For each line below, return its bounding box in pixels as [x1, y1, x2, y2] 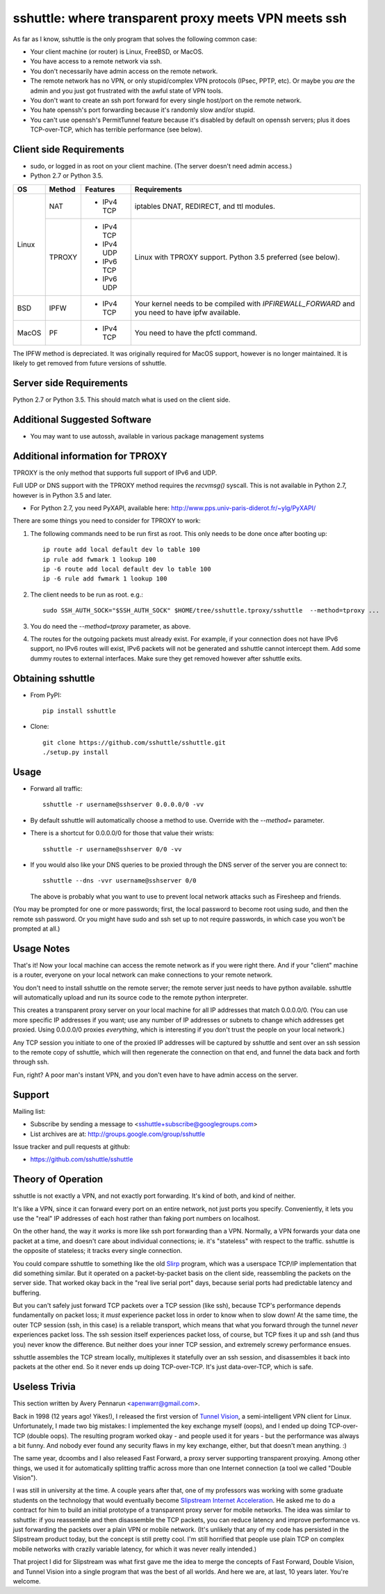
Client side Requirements [13, 143, 124, 155]
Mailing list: [13, 1107, 46, 1115]
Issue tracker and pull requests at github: [13, 1142, 131, 1151]
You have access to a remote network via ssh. [30, 57, 163, 65]
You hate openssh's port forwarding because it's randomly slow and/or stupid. [30, 106, 255, 114]
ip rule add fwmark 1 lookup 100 [42, 555, 156, 563]
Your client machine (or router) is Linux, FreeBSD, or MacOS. [30, 47, 204, 56]
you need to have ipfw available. [134, 307, 241, 317]
